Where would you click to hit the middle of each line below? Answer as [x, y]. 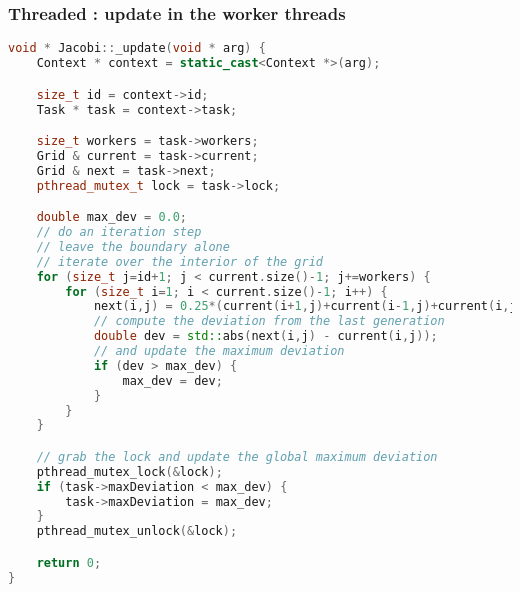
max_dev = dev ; [172, 380]
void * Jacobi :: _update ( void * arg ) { [137, 48]
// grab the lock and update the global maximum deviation [237, 456]
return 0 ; [69, 562]
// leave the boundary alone [133, 246]
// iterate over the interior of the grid [179, 261]
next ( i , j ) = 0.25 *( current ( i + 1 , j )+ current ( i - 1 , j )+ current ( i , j [305, 306]
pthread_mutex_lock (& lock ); [129, 471]
